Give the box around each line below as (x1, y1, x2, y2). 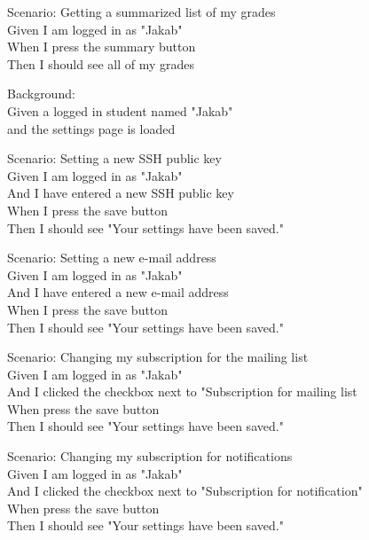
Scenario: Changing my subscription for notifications (7, 447, 293, 466)
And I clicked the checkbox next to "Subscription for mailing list (7, 382, 357, 401)
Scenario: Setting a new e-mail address (7, 248, 216, 267)
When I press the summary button (7, 37, 196, 56)
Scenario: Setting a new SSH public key (7, 149, 222, 168)
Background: (7, 84, 75, 103)
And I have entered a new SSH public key (7, 184, 234, 202)
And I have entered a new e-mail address (7, 283, 229, 301)
